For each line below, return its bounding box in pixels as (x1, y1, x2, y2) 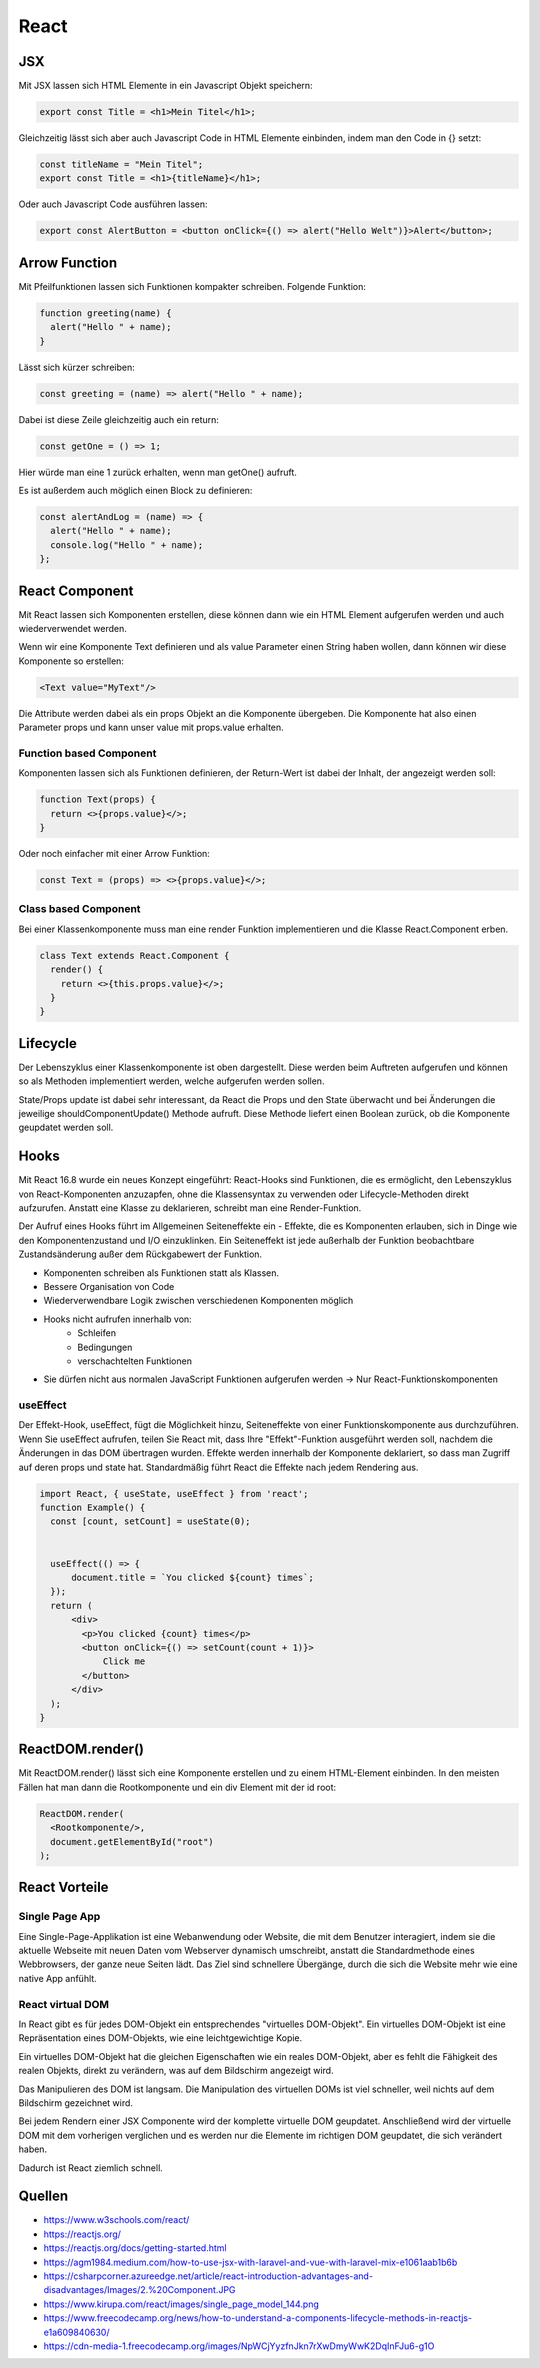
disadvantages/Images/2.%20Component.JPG (43, 2284, 236, 2296)
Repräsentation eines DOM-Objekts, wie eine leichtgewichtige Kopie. (18, 2032, 303, 2044)
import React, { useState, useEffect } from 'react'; (39, 1488, 309, 1499)
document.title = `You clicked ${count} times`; (71, 1571, 314, 1583)
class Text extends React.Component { (39, 950, 230, 961)
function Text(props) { (39, 794, 157, 805)
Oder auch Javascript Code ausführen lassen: (18, 198, 209, 210)
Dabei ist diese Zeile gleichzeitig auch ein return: (18, 413, 220, 425)
